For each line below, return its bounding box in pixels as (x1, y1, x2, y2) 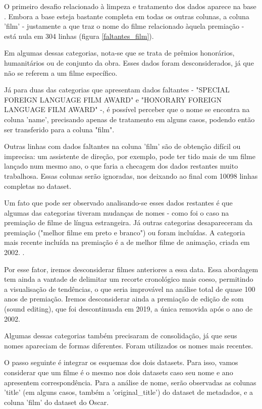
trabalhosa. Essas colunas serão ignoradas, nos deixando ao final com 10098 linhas (4, 170, 258, 181)
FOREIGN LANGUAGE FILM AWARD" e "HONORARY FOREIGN (4, 94, 222, 105)
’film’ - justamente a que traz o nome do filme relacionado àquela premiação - (4, 21, 244, 31)
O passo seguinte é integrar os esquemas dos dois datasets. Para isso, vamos (4, 357, 238, 368)
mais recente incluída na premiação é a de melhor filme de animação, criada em (4, 237, 250, 247)
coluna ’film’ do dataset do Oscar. (4, 396, 109, 407)
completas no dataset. (4, 180, 72, 191)
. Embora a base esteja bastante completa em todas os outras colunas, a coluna (4, 11, 249, 21)
